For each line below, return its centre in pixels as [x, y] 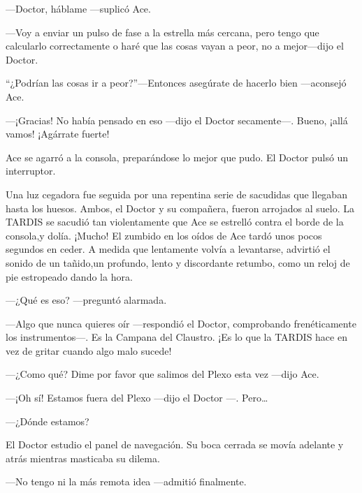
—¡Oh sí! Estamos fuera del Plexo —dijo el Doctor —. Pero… [137, 398]
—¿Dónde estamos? [48, 421]
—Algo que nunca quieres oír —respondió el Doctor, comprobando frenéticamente [181, 323]
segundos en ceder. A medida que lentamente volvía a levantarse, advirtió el [168, 249]
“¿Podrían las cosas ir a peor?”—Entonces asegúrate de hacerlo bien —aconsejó [176, 83]
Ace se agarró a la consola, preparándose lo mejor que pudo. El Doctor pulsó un [177, 157]
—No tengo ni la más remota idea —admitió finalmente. [126, 481]
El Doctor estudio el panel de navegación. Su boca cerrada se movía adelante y [175, 444]
